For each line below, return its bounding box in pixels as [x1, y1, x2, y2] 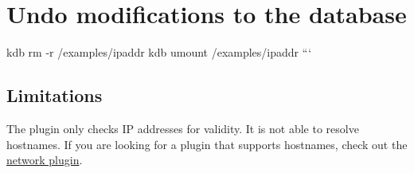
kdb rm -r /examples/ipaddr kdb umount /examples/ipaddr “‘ [6, 44, 312, 61]
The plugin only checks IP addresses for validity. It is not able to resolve [6, 120, 359, 136]
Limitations [6, 83, 103, 108]
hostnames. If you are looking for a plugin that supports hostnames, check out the [6, 136, 408, 152]
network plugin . [6, 151, 83, 168]
